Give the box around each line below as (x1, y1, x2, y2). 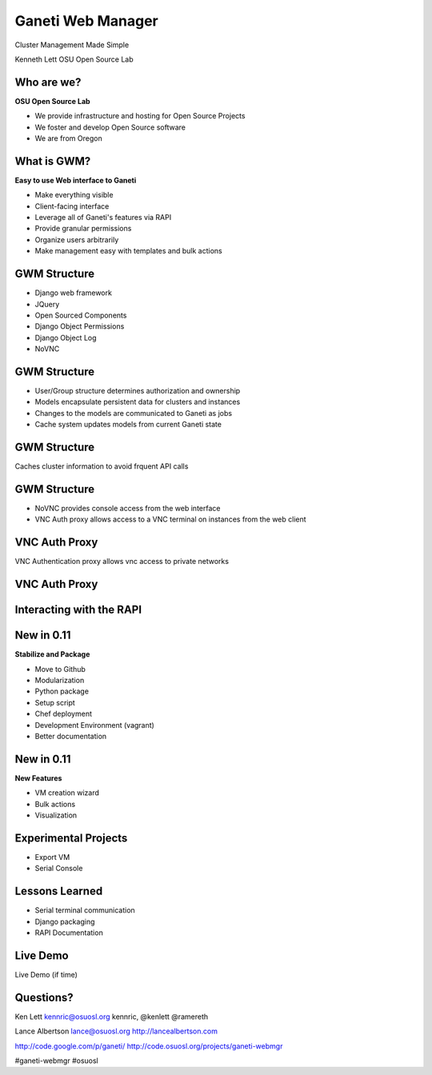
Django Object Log (34, 333, 97, 342)
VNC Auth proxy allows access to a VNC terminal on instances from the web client (34, 514, 307, 524)
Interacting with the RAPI (14, 603, 142, 617)
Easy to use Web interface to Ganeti (14, 175, 137, 185)
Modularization (34, 676, 85, 685)
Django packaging (34, 917, 95, 926)
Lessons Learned (14, 885, 103, 898)
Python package (34, 686, 90, 696)
